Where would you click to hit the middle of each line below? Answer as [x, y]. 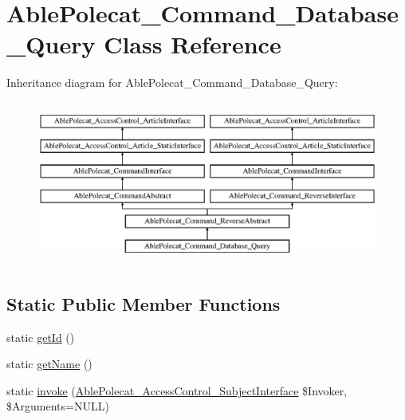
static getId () [41, 337]
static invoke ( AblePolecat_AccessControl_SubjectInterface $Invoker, [177, 390]
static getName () [49, 364]
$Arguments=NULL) [58, 406]
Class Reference [193, 44]
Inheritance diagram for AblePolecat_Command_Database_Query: [172, 82]
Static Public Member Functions [144, 303]
